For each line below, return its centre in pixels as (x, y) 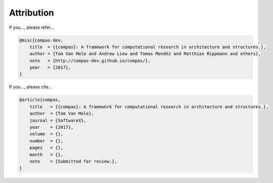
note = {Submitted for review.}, (73, 161)
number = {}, (46, 141)
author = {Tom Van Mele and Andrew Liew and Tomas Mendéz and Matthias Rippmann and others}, (145, 54)
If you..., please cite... (30, 87)
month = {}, (46, 154)
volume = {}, (46, 134)
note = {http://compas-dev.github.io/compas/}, (90, 61)
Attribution (31, 13)
